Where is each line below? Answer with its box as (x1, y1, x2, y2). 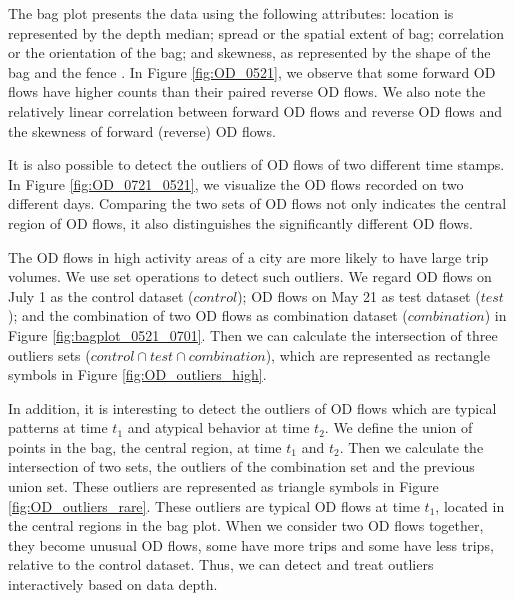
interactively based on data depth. (8, 574, 218, 595)
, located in (435, 495, 505, 516)
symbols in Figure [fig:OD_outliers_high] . (8, 364, 267, 385)
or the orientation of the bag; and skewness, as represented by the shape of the (8, 42, 491, 63)
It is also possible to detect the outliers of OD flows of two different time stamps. (8, 154, 505, 175)
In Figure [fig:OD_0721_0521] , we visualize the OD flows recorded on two (8, 173, 464, 194)
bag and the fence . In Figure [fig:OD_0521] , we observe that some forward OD (8, 61, 496, 82)
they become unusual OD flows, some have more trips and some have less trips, (8, 534, 494, 555)
